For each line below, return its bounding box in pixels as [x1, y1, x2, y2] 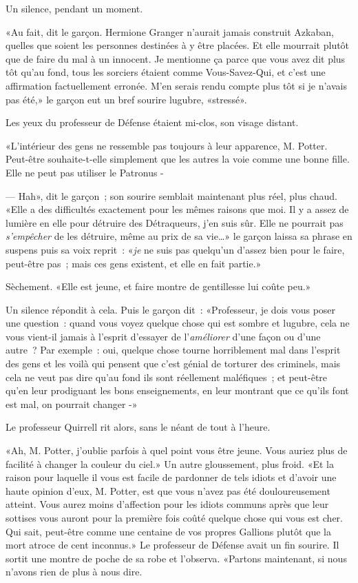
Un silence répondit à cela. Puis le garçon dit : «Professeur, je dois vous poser [6, 302, 336, 316]
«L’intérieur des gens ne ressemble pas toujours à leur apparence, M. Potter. [6, 138, 328, 152]
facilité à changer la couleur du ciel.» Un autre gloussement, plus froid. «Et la [6, 456, 334, 471]
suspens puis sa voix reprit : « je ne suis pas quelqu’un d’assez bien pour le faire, [6, 242, 345, 256]
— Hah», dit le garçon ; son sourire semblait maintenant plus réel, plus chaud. [6, 188, 338, 203]
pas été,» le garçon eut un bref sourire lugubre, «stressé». [6, 92, 247, 106]
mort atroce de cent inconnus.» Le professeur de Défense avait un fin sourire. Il [6, 538, 339, 552]
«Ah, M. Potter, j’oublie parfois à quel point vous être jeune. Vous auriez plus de [6, 443, 348, 458]
